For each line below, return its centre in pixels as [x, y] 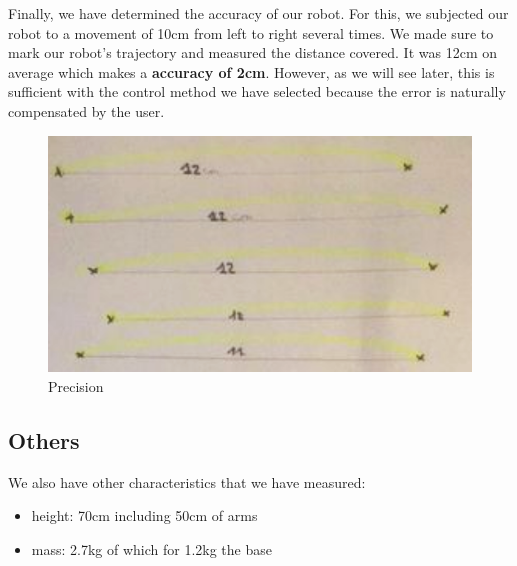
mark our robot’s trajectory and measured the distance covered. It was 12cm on [252, 52]
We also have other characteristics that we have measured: [187, 481]
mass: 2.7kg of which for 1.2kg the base [151, 548]
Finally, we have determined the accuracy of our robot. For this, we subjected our [258, 13]
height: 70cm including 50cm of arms [144, 515]
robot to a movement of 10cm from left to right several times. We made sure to [251, 32]
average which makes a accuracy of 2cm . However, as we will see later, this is [251, 71]
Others [44, 439]
